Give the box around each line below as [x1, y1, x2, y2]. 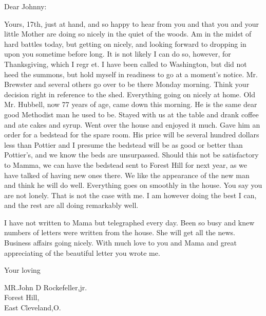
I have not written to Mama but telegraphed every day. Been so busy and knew [4, 217, 255, 227]
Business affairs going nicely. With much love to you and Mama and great [4, 237, 237, 248]
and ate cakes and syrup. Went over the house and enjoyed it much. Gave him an [4, 119, 260, 130]
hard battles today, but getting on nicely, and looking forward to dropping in [4, 38, 246, 49]
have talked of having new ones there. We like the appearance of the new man [4, 169, 250, 180]
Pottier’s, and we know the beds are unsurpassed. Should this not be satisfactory [4, 149, 259, 160]
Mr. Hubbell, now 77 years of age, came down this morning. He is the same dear [4, 99, 257, 110]
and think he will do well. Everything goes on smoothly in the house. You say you [4, 180, 262, 190]
